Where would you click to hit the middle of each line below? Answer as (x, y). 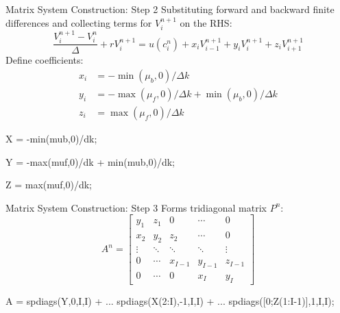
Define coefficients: (45, 60)
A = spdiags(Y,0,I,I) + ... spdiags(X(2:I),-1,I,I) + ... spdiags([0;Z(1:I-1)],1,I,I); (170, 300)
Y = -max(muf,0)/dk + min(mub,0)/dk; (90, 161)
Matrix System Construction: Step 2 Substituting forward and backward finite (170, 9)
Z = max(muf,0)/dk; (49, 185)
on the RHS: (206, 22)
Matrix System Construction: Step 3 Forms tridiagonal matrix (136, 207)
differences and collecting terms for (79, 22)
